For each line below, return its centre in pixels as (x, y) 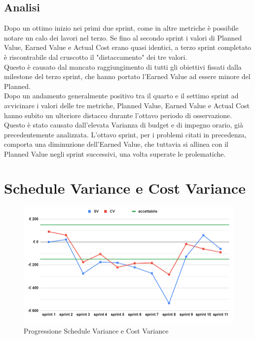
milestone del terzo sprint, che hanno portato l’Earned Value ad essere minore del (127, 76)
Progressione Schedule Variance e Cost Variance (96, 331)
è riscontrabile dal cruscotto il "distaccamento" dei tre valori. (96, 57)
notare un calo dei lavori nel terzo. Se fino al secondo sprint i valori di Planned (123, 37)
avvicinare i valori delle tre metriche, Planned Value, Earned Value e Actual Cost (127, 105)
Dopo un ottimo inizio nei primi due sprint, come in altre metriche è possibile (121, 28)
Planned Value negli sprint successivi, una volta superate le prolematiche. (115, 153)
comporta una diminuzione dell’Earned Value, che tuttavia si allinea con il (116, 144)
